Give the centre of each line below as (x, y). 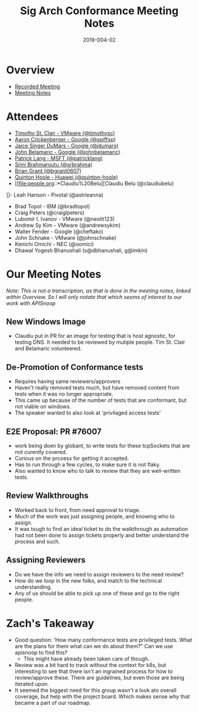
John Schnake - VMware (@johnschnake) (65, 237)
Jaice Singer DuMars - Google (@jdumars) (66, 146)
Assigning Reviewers (46, 560)
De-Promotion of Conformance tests (75, 367)
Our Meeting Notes (54, 274)
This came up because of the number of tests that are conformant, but (100, 400)
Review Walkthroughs (47, 496)
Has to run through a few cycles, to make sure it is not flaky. (87, 465)
